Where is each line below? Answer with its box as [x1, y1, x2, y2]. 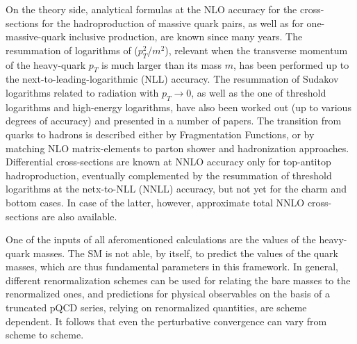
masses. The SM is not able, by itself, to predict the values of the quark [33, 245, 338, 260]
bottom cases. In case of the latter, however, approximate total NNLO [6, 195, 305, 209]
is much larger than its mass [101, 57, 222, 72]
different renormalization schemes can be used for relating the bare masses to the [6, 272, 351, 287]
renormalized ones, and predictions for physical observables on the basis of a [6, 286, 331, 301]
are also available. [42, 208, 117, 223]
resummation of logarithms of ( [6, 42, 138, 57]
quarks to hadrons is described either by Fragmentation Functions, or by [6, 126, 315, 141]
